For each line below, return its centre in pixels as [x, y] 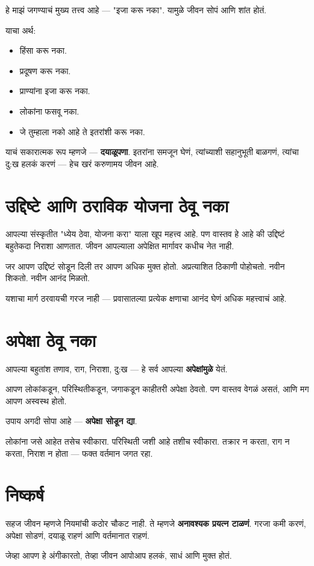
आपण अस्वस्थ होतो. [36, 400]
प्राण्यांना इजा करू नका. [55, 91]
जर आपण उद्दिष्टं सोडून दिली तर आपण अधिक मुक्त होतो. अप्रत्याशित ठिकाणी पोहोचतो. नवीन [145, 266]
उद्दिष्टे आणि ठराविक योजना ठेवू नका [117, 205]
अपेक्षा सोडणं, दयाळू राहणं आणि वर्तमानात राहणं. [77, 535]
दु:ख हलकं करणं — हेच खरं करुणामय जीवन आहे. [82, 163]
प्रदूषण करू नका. [45, 70]
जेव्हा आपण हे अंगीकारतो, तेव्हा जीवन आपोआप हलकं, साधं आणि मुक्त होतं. [119, 555]
